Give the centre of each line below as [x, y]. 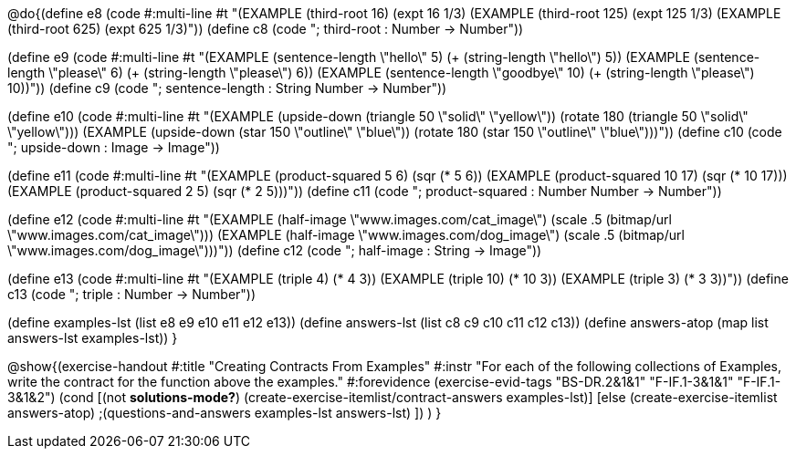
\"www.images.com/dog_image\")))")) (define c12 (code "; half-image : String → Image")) [275, 250]
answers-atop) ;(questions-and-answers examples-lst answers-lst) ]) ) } [225, 413]
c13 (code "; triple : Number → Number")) [132, 294]
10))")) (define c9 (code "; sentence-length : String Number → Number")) [227, 88]
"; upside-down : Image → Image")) [114, 147]
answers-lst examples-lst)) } [93, 338]
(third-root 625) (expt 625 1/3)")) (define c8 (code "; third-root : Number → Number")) [266, 29]
